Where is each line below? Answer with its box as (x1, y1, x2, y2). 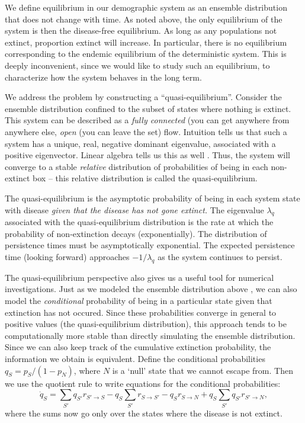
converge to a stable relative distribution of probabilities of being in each (5, 160, 268, 172)
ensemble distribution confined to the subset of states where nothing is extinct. (5, 102, 291, 114)
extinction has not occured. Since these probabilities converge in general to (5, 306, 277, 318)
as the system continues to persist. (158, 251, 282, 263)
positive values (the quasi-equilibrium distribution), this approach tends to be (5, 318, 287, 330)
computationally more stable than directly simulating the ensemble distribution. (5, 329, 296, 341)
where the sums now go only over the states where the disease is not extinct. (5, 406, 282, 419)
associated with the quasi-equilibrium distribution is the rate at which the (5, 216, 274, 228)
